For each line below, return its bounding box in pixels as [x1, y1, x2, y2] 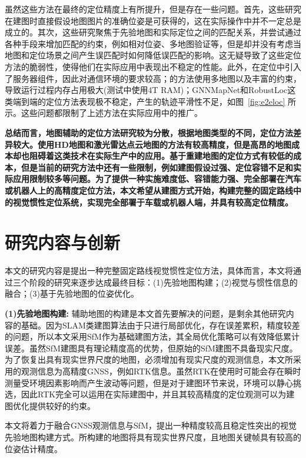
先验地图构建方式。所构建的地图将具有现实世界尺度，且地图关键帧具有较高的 [5, 430, 301, 443]
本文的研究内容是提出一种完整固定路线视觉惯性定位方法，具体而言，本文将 [5, 264, 293, 277]
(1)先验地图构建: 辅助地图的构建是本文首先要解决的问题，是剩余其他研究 [5, 307, 286, 319]
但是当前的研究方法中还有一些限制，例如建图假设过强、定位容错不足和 [21, 161, 293, 173]
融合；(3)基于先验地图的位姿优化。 [5, 287, 139, 300]
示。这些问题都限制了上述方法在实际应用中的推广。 [5, 107, 202, 119]
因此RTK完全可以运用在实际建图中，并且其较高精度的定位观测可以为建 [21, 388, 295, 400]
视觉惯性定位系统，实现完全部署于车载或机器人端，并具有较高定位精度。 [12, 195, 293, 208]
